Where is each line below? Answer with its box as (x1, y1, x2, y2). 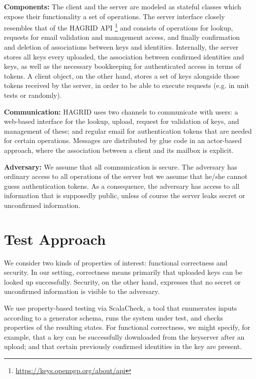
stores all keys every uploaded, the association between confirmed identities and (4, 51, 244, 61)
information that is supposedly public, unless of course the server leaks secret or (4, 190, 245, 201)
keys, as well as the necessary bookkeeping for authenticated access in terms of (4, 61, 241, 71)
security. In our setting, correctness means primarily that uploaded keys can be (4, 267, 243, 277)
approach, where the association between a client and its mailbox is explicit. (4, 145, 234, 155)
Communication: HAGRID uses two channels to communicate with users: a (4, 106, 238, 117)
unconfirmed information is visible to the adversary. (4, 286, 160, 296)
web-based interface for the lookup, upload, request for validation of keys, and (4, 116, 239, 126)
